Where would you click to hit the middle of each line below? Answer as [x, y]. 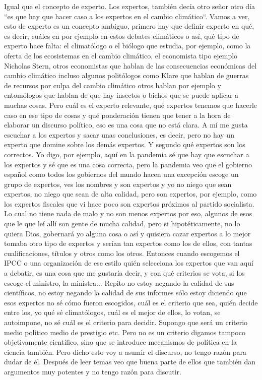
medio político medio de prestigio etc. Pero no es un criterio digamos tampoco [125, 332]
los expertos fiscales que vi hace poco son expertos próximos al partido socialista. [129, 203]
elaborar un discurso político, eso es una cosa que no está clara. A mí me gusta [126, 125]
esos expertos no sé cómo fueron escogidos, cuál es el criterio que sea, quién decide [131, 302]
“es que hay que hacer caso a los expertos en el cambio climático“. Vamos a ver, [127, 16]
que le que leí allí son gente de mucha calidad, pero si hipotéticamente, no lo [122, 224]
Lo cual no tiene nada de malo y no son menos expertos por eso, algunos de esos [128, 213]
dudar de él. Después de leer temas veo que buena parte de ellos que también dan [130, 362]
